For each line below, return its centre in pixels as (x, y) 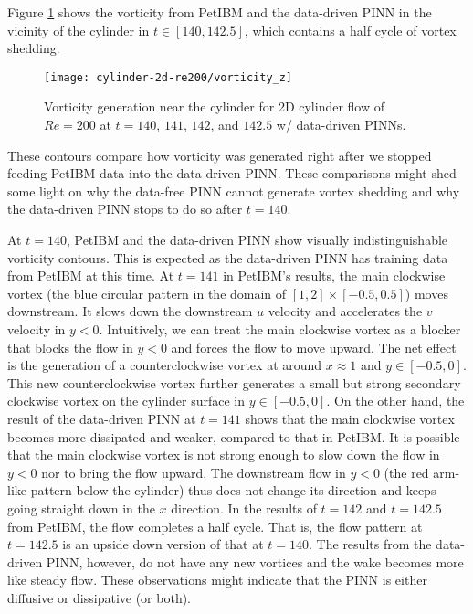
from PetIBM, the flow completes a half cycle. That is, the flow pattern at (215, 526)
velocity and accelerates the (345, 311)
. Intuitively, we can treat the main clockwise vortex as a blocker (280, 328)
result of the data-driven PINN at (102, 418)
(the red (406, 472)
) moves (426, 293)
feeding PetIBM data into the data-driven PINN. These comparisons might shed (232, 173)
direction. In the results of (244, 508)
